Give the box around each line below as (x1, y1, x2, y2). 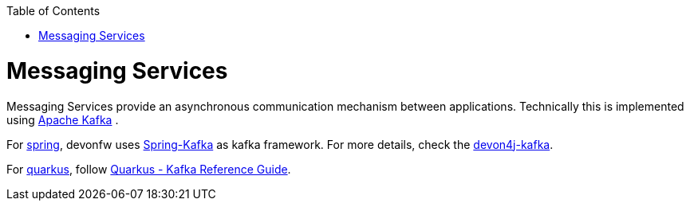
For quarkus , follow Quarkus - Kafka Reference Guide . (6, 162, 291, 176)
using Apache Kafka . (6, 112, 119, 127)
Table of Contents (6, 4, 101, 18)
